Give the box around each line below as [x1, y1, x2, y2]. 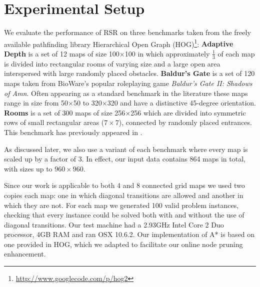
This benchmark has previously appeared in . [4, 126, 142, 137]
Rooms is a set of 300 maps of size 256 [4, 107, 125, 117]
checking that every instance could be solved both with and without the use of [4, 209, 244, 220]
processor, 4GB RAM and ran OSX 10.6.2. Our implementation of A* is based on [4, 229, 255, 239]
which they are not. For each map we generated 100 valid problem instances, [4, 199, 239, 210]
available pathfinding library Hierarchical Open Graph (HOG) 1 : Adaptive [4, 37, 233, 49]
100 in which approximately [124, 48, 210, 58]
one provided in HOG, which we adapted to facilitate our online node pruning [4, 238, 243, 249]
